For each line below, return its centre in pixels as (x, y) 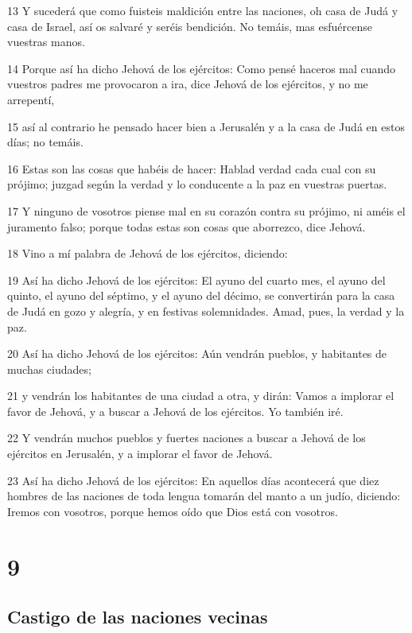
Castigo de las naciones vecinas (138, 617)
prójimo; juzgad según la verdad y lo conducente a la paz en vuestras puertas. (197, 184)
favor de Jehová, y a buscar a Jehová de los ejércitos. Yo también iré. (175, 411)
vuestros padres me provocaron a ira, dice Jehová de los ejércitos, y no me (188, 84)
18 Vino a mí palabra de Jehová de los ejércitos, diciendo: (148, 253)
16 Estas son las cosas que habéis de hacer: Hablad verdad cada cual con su (192, 168)
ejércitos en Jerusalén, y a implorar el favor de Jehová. (140, 454)
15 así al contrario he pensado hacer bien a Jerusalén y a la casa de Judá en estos (206, 126)
